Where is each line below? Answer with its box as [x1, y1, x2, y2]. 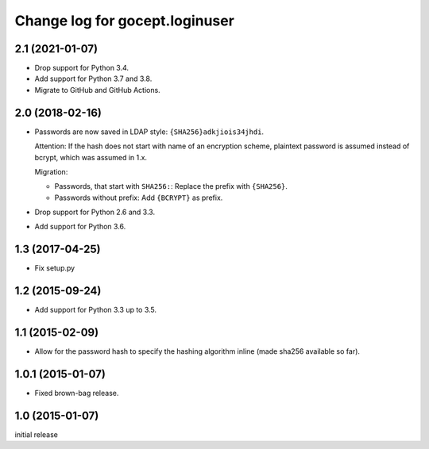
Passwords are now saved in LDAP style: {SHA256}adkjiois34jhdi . [34, 127, 265, 136]
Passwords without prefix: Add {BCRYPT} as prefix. [54, 193, 223, 202]
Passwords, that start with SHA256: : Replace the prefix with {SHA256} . [54, 182, 288, 191]
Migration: [34, 167, 68, 176]
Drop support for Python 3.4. [34, 63, 129, 73]
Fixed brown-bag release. [34, 389, 119, 398]
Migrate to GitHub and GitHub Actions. [34, 85, 160, 94]
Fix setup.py [34, 263, 75, 273]
